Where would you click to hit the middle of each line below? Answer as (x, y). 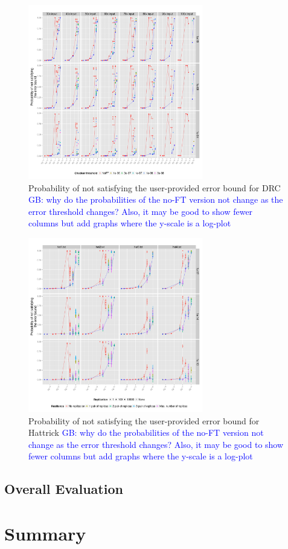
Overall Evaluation (64, 489)
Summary (45, 533)
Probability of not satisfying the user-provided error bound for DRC (155, 187)
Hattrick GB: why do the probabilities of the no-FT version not (146, 432)
